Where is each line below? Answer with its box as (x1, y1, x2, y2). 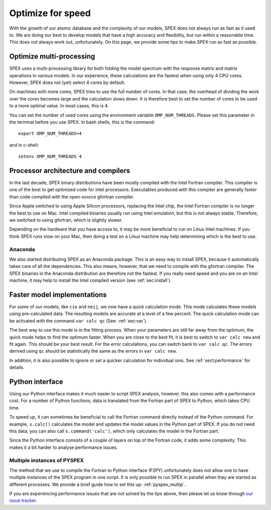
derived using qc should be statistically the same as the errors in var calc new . (9, 348, 178, 354)
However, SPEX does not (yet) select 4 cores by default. (9, 79, 125, 85)
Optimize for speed (9, 8, 91, 19)
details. (9, 364, 25, 370)
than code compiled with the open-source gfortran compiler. (9, 193, 135, 199)
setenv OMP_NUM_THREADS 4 (18, 154, 82, 159)
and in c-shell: (9, 142, 39, 148)
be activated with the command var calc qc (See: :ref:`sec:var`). (9, 318, 148, 324)
